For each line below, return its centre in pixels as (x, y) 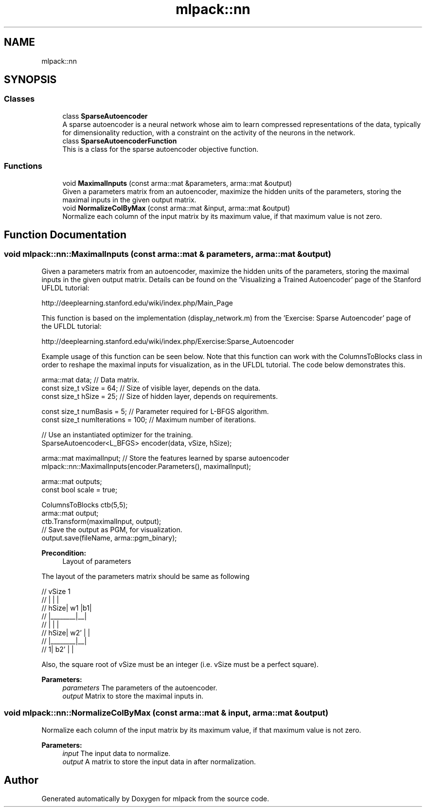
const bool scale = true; (80, 489)
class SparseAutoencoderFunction (120, 141)
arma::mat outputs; (72, 481)
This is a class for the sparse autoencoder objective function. (160, 149)
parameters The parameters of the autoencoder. (140, 687)
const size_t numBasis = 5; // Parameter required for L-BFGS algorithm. (155, 411)
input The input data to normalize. (116, 753)
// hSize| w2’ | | (66, 632)
